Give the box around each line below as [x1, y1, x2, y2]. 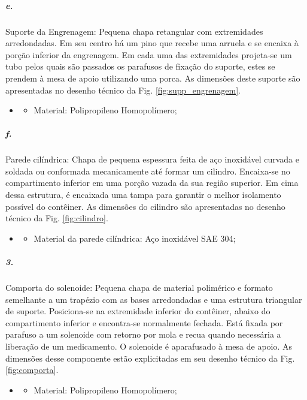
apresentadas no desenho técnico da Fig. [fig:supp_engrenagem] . [5, 83, 241, 96]
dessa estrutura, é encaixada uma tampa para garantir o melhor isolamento [5, 188, 281, 201]
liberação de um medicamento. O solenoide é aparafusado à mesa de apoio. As [5, 339, 293, 352]
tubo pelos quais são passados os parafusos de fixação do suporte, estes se [5, 60, 275, 73]
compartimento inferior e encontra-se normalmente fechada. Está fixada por [5, 316, 283, 329]
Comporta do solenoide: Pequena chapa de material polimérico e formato [5, 281, 273, 293]
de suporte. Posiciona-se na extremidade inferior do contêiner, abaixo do [5, 305, 270, 317]
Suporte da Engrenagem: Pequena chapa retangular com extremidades [5, 25, 263, 37]
